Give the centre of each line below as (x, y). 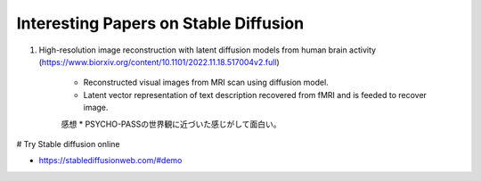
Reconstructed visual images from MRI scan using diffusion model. (206, 82)
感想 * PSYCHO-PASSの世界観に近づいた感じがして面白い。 (171, 124)
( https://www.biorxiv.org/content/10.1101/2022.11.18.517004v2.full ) (159, 62)
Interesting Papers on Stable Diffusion (160, 23)
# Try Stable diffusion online (68, 144)
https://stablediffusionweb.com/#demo (110, 160)
